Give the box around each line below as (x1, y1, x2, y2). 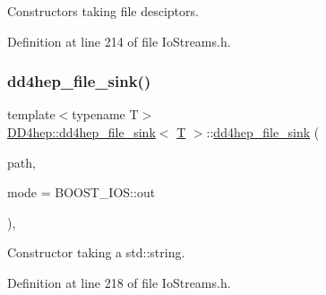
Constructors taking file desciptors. (7, 2, 199, 20)
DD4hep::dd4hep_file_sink (7, 123, 156, 141)
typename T (72, 105, 139, 124)
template (7, 105, 56, 124)
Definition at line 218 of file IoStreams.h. (7, 273, 231, 291)
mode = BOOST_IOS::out (7, 183, 156, 202)
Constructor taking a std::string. (7, 243, 185, 262)
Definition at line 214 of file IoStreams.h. (7, 31, 231, 50)
